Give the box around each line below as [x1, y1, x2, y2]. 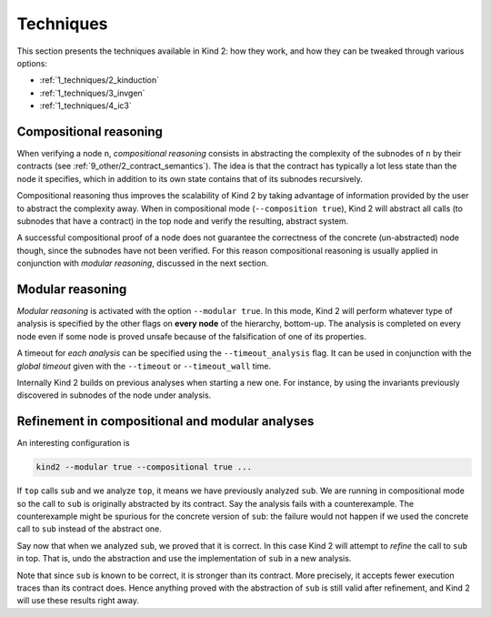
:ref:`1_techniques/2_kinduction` [39, 75, 159, 86]
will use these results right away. [16, 595, 140, 606]
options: [16, 57, 48, 68]
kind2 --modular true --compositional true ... [35, 462, 252, 472]
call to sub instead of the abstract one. [16, 523, 163, 534]
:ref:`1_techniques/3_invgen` [39, 87, 145, 98]
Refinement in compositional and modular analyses [16, 414, 315, 430]
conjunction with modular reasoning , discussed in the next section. [16, 258, 268, 268]
